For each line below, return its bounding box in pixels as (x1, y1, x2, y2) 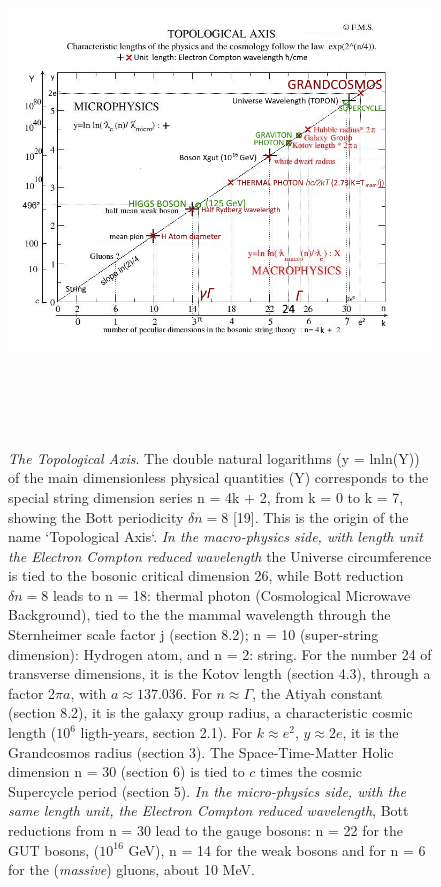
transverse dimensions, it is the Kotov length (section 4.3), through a (8, 663, 431, 684)
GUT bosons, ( (8, 839, 100, 860)
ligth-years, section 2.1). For (80, 722, 253, 743)
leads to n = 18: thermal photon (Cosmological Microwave (52, 584, 411, 605)
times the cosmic (260, 761, 363, 782)
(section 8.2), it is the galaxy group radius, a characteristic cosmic (8, 702, 413, 723)
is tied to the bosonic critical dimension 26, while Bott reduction (8, 565, 404, 586)
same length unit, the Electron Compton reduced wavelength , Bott (8, 800, 409, 821)
